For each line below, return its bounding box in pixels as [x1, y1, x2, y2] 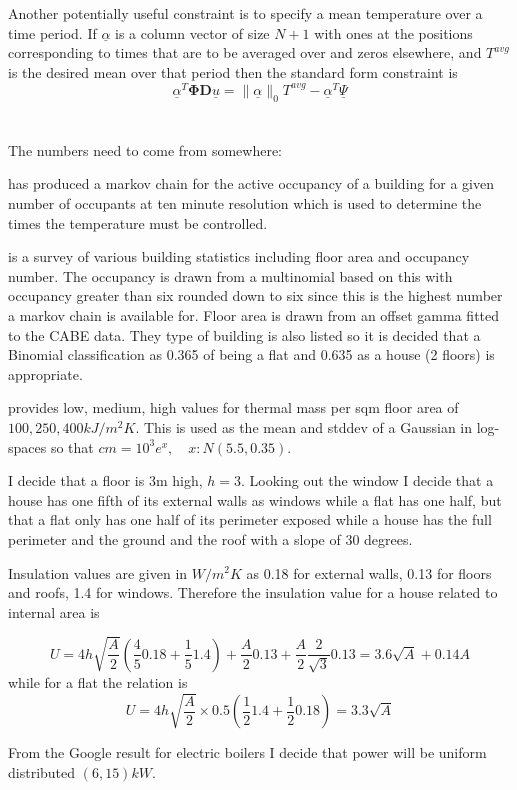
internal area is [8, 601, 100, 622]
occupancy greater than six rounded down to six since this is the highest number [8, 285, 503, 306]
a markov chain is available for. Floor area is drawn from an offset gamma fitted [8, 305, 500, 326]
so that [50, 436, 94, 457]
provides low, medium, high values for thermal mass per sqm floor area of [8, 397, 459, 418]
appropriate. [8, 363, 83, 384]
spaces [8, 436, 47, 457]
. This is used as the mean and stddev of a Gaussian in [135, 416, 473, 437]
